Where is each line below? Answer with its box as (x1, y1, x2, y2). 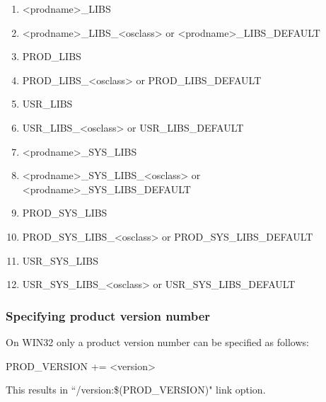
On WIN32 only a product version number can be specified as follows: (6, 334, 309, 349)
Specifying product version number (6, 306, 211, 324)
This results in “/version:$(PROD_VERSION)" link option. (6, 382, 266, 397)
